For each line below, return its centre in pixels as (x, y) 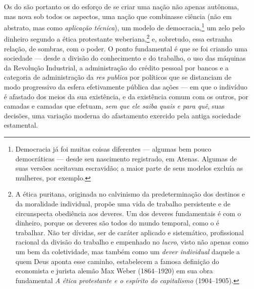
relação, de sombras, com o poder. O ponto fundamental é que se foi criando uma (126, 48)
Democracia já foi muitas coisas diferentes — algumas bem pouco (113, 149)
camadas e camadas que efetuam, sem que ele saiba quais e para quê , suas (114, 106)
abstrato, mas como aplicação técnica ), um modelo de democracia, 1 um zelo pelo (124, 27)
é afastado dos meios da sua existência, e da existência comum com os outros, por (126, 96)
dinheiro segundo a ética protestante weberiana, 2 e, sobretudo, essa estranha (118, 38)
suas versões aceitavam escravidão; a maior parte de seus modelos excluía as (129, 168)
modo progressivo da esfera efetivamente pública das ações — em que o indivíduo (126, 87)
